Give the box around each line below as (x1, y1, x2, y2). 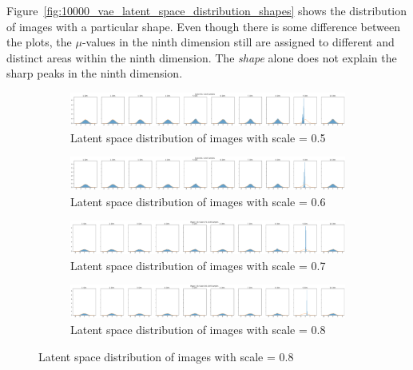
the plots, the (6, 34, 72, 50)
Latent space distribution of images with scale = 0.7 (70, 257, 326, 273)
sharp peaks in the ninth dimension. (6, 65, 183, 82)
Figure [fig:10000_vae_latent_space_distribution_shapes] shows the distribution (6, 2, 407, 18)
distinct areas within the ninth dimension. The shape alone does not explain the (6, 49, 397, 66)
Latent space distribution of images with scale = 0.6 (70, 193, 326, 209)
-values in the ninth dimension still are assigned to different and (81, 34, 395, 50)
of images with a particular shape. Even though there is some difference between (6, 18, 400, 34)
